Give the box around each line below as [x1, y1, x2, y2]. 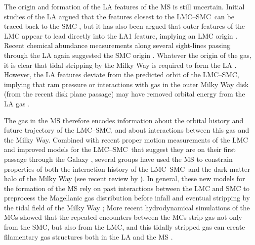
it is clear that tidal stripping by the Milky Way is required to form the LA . [4, 59, 237, 70]
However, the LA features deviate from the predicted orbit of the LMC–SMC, [4, 69, 239, 80]
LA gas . [4, 98, 30, 108]
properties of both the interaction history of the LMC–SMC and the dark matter [4, 163, 251, 174]
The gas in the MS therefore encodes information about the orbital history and [4, 115, 244, 125]
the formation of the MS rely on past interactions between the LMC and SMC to [4, 183, 250, 193]
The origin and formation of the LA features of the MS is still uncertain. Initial [4, 1, 245, 11]
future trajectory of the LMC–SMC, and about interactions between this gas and [4, 125, 250, 135]
